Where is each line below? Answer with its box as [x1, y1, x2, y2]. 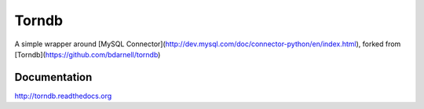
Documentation [14, 71, 93, 84]
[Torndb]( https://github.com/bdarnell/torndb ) [14, 49, 161, 59]
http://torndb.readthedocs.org [14, 91, 112, 100]
